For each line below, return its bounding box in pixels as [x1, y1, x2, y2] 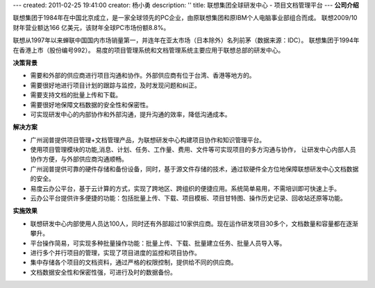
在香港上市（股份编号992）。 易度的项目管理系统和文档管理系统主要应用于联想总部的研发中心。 [12, 46, 285, 54]
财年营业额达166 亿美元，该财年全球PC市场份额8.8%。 [12, 23, 170, 31]
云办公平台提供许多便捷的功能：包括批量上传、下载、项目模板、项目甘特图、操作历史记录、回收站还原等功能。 [30, 194, 347, 203]
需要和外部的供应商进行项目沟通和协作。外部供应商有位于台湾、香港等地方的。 [30, 71, 256, 80]
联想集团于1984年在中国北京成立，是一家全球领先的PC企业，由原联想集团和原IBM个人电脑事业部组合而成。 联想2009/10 [12, 14, 358, 22]
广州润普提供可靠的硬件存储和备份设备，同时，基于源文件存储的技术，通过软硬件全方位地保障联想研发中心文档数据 [30, 164, 359, 173]
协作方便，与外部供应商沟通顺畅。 [30, 155, 128, 163]
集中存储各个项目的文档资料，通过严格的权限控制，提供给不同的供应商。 [30, 258, 237, 266]
